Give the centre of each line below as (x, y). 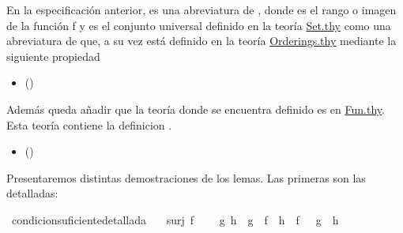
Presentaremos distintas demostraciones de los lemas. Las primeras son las (186, 177)
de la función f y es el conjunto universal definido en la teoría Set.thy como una (199, 25)
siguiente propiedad (53, 56)
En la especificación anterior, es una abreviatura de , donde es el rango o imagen (201, 9)
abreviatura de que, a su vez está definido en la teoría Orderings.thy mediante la (201, 41)
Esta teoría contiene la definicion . (89, 124)
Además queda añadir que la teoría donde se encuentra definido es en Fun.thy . (196, 109)
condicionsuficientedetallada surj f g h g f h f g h (175, 219)
